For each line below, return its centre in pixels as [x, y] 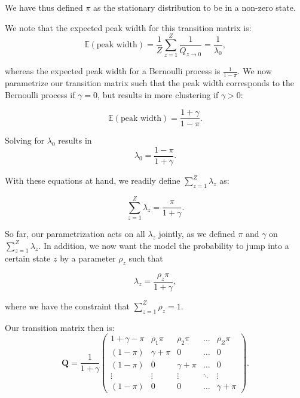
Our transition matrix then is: [60, 327]
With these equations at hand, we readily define [93, 180]
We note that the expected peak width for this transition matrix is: [128, 27]
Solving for [25, 140]
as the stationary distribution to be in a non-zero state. [195, 7]
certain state [28, 258]
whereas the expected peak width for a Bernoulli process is [113, 71]
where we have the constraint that [67, 306]
